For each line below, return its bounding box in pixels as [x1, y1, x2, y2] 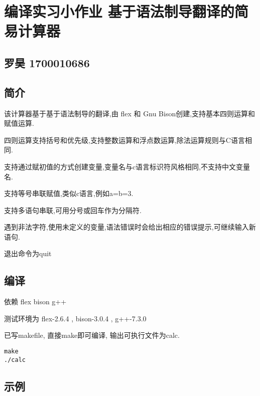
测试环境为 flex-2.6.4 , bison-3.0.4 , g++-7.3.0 [4, 313, 147, 323]
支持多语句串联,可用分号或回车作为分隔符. [4, 205, 142, 215]
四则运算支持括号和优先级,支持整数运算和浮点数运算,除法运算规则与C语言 [4, 134, 245, 145]
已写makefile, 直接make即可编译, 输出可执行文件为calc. [4, 330, 180, 340]
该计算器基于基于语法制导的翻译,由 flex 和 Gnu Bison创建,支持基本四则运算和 [4, 108, 255, 118]
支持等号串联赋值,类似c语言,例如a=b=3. [4, 188, 134, 199]
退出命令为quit [4, 248, 52, 259]
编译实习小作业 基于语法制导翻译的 [4, 1, 234, 22]
